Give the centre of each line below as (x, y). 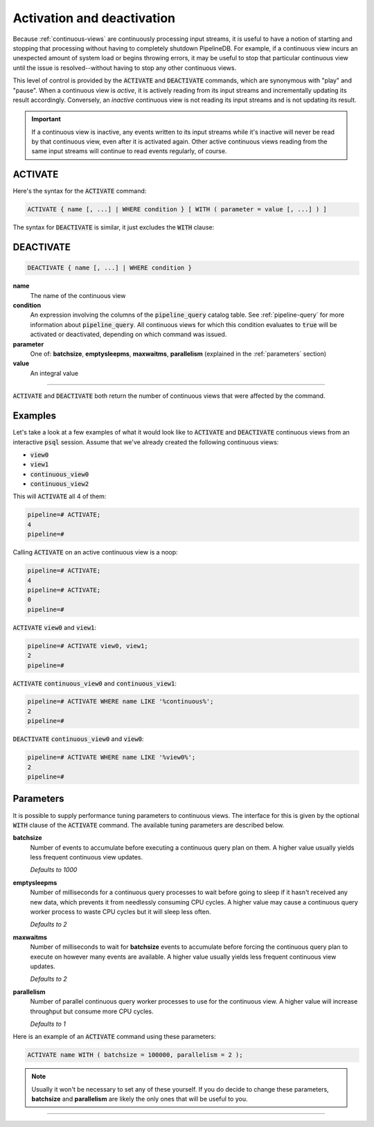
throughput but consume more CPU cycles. (92, 1011)
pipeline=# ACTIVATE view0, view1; (88, 646)
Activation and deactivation (94, 18)
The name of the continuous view (78, 295)
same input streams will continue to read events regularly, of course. (129, 151)
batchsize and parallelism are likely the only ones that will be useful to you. (140, 1099)
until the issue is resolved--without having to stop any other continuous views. (125, 68)
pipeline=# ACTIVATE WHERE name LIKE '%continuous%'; (121, 701)
